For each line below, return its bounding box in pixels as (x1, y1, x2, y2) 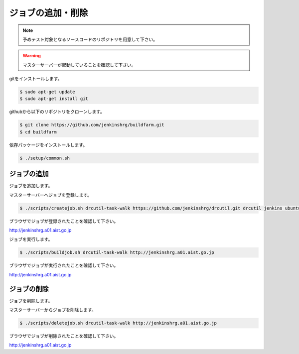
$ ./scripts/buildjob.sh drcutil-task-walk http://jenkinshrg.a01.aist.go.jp (19, 249, 214, 255)
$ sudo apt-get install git (19, 96, 88, 102)
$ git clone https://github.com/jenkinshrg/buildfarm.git (19, 122, 164, 128)
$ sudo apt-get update (19, 89, 75, 95)
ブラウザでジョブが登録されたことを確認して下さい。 (9, 218, 119, 224)
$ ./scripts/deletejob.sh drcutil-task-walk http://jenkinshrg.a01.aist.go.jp (19, 320, 217, 326)
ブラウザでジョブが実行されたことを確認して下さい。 (9, 262, 119, 268)
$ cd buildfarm (19, 129, 57, 134)
